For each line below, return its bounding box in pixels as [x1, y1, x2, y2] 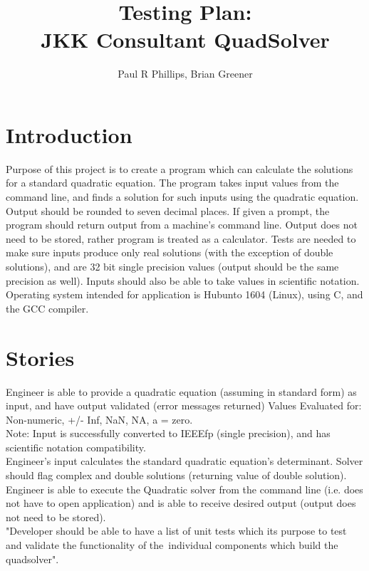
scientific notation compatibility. [6, 439, 146, 454]
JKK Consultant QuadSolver [41, 25, 330, 54]
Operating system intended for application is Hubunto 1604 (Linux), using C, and [6, 287, 363, 302]
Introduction [6, 120, 132, 149]
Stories [6, 342, 75, 372]
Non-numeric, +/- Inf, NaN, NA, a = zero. [6, 412, 193, 426]
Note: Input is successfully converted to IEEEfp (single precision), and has [6, 426, 331, 441]
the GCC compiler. [6, 300, 89, 315]
